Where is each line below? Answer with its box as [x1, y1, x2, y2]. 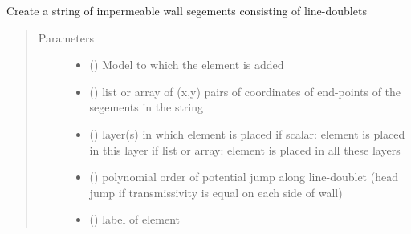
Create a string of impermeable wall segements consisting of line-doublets [6, 2, 367, 18]
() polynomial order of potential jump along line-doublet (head [89, 168, 398, 185]
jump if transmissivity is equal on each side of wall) [89, 184, 343, 200]
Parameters [38, 29, 94, 46]
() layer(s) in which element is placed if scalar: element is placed [89, 125, 405, 142]
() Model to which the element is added [89, 56, 284, 73]
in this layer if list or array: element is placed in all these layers [89, 141, 401, 158]
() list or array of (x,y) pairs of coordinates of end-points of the [89, 83, 401, 99]
